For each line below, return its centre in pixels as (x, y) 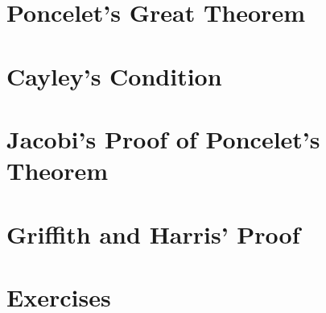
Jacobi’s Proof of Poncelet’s (163, 138)
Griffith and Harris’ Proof (153, 234)
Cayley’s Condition (114, 75)
